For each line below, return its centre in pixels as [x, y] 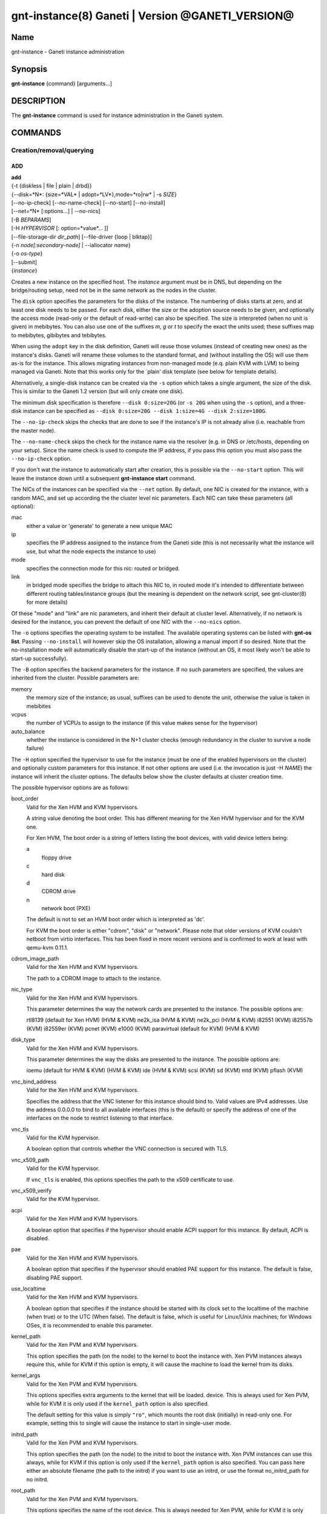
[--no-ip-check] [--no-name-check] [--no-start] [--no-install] [88, 203]
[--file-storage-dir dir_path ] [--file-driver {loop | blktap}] [82, 237]
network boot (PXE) [66, 908]
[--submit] [24, 262]
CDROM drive [58, 891]
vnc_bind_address [34, 1082]
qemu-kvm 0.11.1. [48, 947]
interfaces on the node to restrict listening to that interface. [100, 1118]
